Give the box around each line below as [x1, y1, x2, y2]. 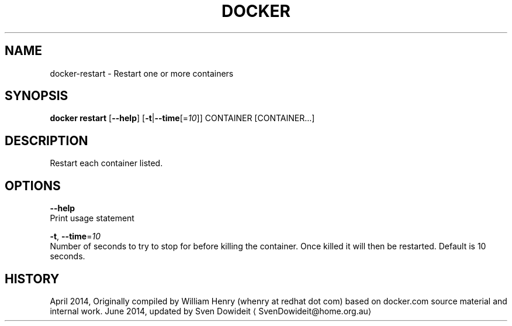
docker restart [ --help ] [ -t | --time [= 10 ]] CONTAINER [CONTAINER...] [50, 113, 315, 123]
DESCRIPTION [5, 133, 88, 148]
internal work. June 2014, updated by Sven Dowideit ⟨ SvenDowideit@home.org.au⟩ [50, 306, 372, 316]
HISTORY [5, 271, 60, 286]
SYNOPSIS [5, 88, 68, 104]
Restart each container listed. [50, 158, 163, 169]
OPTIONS [5, 178, 61, 193]
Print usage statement [50, 213, 134, 224]
